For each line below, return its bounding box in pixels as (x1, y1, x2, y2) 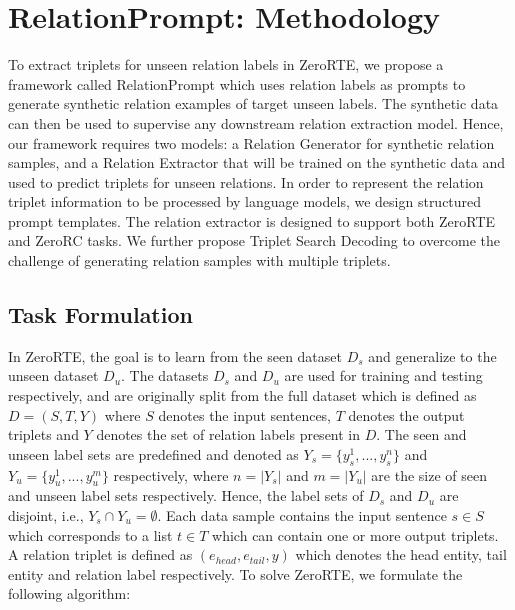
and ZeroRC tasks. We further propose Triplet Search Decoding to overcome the (8, 230, 501, 251)
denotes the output (348, 404, 465, 425)
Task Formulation (8, 299, 193, 330)
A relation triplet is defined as (8, 544, 193, 565)
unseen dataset (8, 365, 99, 386)
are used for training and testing (284, 365, 483, 386)
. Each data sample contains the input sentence (157, 505, 447, 526)
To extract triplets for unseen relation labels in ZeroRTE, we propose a (8, 54, 444, 75)
